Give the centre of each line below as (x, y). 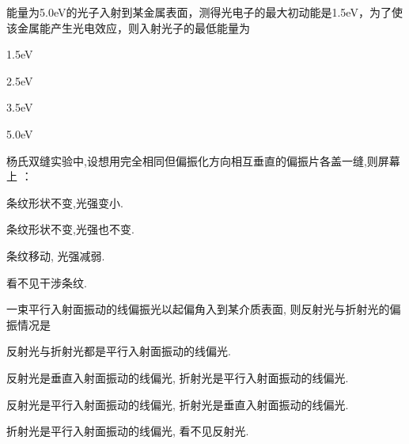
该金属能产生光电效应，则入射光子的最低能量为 (128, 27)
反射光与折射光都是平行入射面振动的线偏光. (119, 351)
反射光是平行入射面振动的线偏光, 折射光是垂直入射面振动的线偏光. (178, 404)
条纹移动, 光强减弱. (56, 255)
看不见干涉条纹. (47, 282)
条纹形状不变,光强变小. (65, 202)
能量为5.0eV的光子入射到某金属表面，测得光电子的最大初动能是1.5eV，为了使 (204, 12)
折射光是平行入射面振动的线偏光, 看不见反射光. (128, 431)
